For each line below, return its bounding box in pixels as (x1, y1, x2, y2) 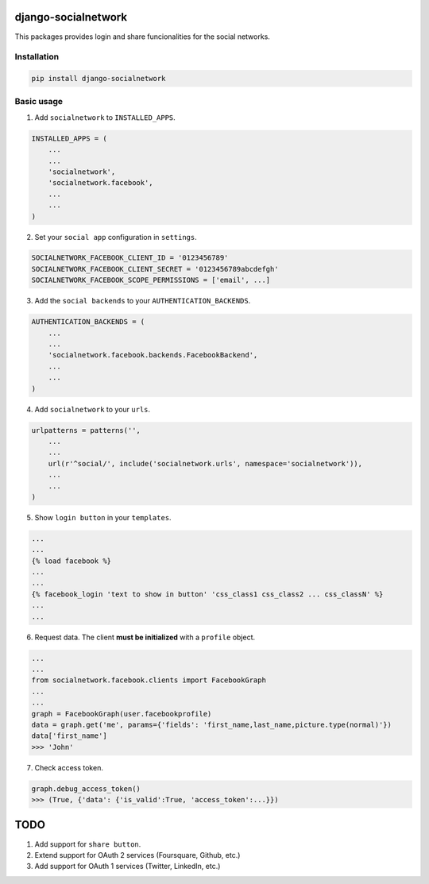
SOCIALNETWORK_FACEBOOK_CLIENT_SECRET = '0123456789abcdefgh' (31, 264, 279, 273)
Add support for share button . (34, 839, 141, 849)
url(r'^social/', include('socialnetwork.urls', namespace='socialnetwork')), (48, 459, 363, 468)
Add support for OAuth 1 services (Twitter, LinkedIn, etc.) (34, 862, 221, 871)
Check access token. (34, 762, 103, 772)
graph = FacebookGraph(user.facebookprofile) (31, 709, 212, 718)
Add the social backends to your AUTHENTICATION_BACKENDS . (34, 296, 251, 306)
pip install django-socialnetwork (31, 74, 166, 83)
